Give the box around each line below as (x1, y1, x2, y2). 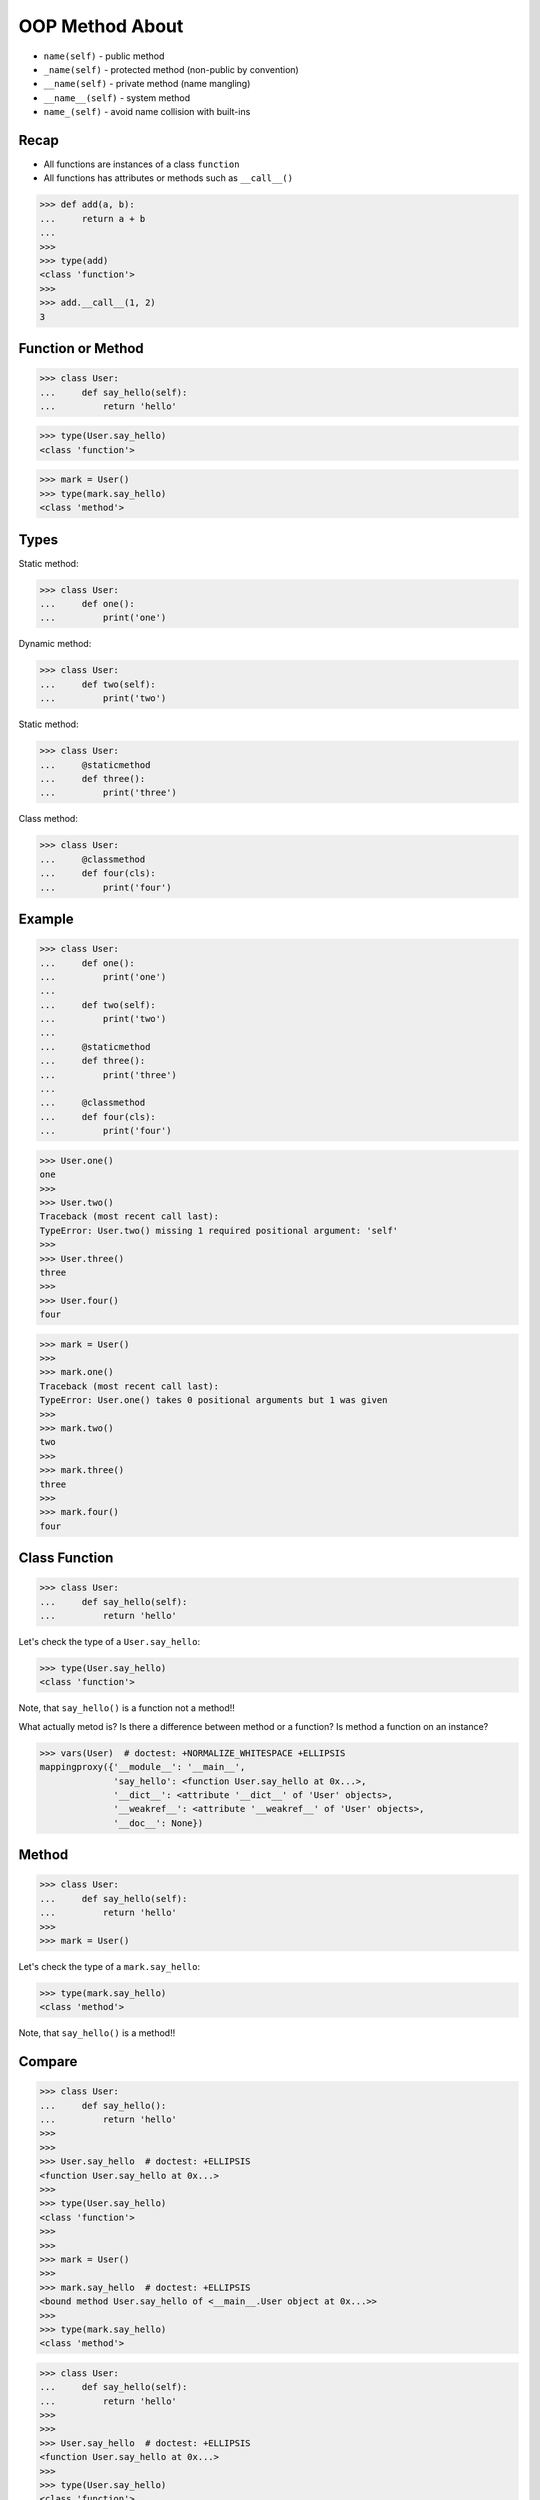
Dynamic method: (18, 638, 92, 650)
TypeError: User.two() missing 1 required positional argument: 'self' (39, 1225, 399, 1236)
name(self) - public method (43, 50, 165, 62)
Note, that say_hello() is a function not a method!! (18, 1702, 235, 1714)
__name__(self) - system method (43, 91, 191, 104)
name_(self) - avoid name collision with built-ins (43, 106, 251, 118)
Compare (18, 2053, 78, 2070)
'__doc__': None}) (113, 1817, 204, 1829)
